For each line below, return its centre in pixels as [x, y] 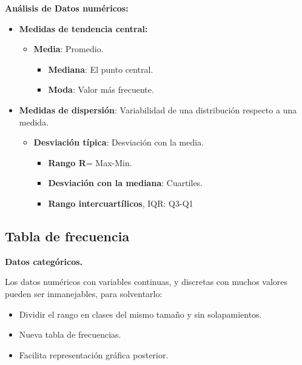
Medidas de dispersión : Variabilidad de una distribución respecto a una [158, 109]
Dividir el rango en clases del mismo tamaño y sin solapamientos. [140, 314]
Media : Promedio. [69, 49]
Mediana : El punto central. [101, 69]
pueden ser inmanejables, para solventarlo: [84, 293]
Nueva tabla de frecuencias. [70, 334]
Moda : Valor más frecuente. [101, 89]
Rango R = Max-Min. [90, 162]
